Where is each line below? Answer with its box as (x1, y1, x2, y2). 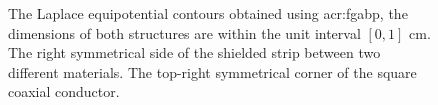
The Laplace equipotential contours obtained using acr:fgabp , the (8, 3, 408, 23)
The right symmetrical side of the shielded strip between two (8, 42, 381, 63)
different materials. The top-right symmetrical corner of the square (8, 61, 417, 82)
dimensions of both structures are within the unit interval (8, 22, 361, 43)
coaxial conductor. (8, 81, 120, 102)
